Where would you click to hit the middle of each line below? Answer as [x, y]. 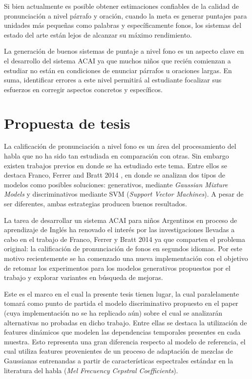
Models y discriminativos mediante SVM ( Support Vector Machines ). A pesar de [124, 194]
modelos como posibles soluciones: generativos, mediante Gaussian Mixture [116, 184]
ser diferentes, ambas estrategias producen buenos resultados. [95, 204]
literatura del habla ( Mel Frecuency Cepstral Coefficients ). [91, 370]
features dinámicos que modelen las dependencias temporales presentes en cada [122, 332]
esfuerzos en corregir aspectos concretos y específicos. [83, 89]
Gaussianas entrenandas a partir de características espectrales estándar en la [119, 360]
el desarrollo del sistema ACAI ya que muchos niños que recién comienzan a [117, 60]
